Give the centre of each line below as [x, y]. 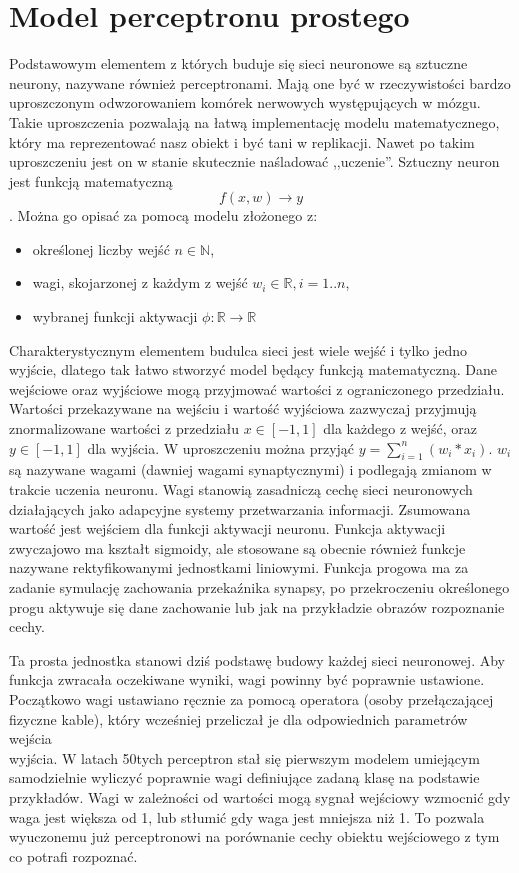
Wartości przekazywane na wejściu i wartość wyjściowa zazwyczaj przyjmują [243, 408]
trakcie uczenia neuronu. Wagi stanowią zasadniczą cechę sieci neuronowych [241, 489]
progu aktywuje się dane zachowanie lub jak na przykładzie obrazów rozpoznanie [257, 606]
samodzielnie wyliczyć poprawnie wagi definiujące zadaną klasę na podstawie [244, 777]
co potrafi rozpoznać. [73, 855]
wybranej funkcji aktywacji [115, 316]
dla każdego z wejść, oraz [400, 428]
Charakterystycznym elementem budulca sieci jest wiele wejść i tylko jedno [238, 349]
